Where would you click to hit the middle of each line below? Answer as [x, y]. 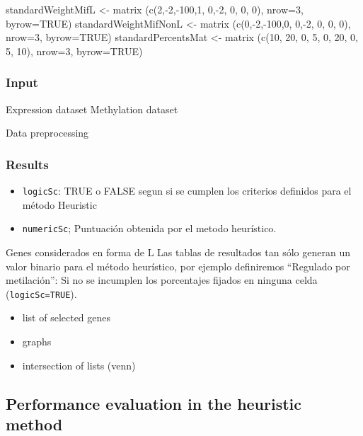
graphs [37, 341]
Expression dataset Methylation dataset [92, 109]
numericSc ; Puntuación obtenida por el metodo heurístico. [149, 228]
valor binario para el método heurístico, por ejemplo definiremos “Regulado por [178, 266]
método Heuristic [59, 204]
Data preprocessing [47, 133]
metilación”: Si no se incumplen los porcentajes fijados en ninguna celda [162, 280]
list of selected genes [67, 317]
